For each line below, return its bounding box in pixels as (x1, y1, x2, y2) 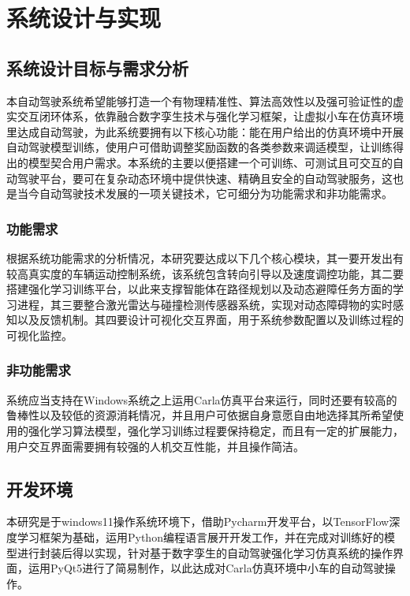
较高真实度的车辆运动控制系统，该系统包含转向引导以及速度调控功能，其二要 (6, 265, 404, 281)
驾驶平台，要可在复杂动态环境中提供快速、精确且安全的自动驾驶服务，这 (17, 169, 393, 186)
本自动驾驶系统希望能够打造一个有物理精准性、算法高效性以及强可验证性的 (6, 92, 393, 109)
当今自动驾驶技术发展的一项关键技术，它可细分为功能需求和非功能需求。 (17, 185, 393, 202)
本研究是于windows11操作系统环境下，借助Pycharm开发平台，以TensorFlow (6, 513, 389, 530)
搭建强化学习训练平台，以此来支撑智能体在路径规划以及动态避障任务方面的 (6, 281, 393, 297)
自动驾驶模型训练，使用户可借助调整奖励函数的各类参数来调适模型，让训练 (6, 139, 393, 155)
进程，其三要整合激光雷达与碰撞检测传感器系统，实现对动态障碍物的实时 (17, 296, 393, 312)
